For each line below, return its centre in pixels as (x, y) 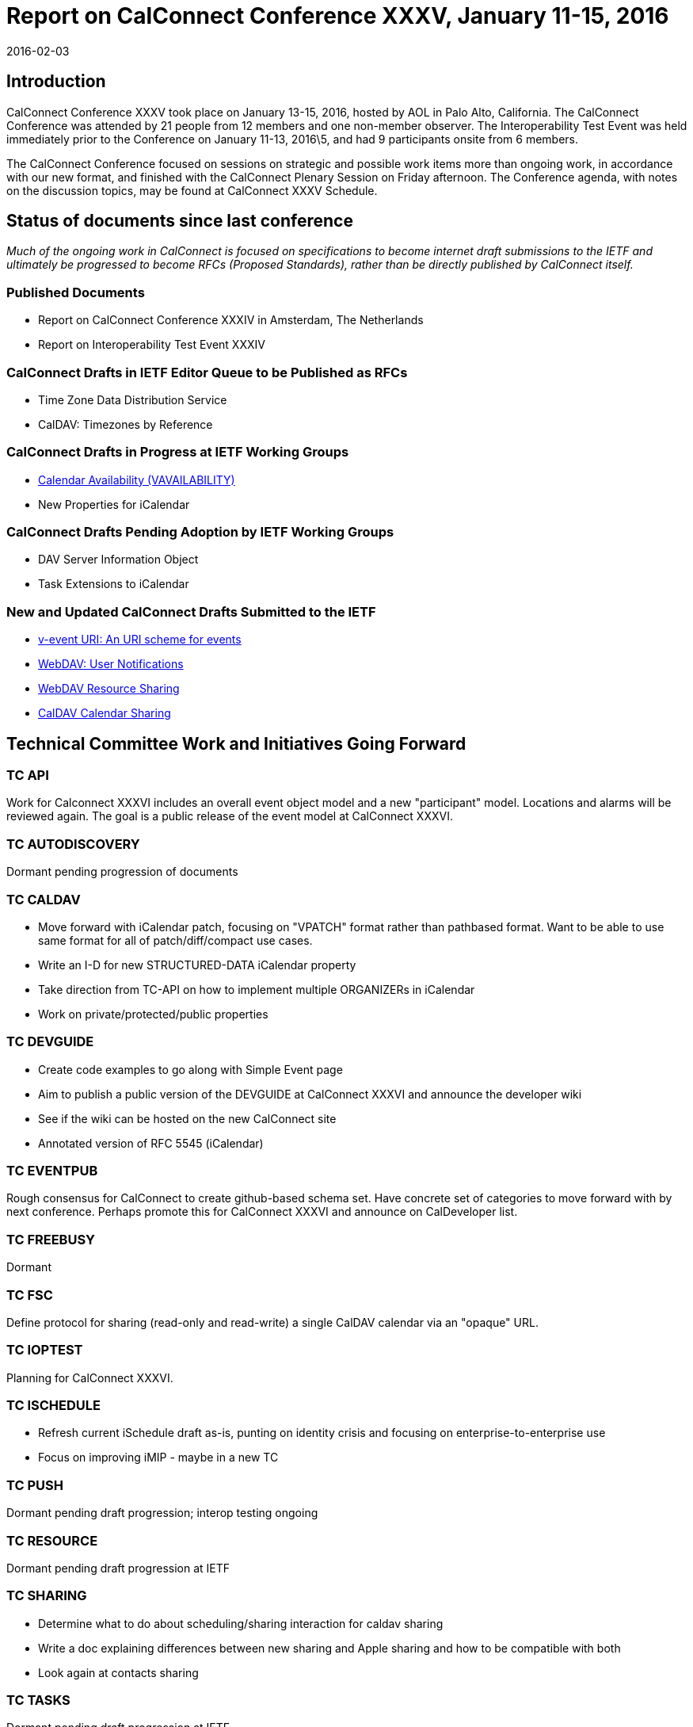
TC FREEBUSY (51, 1239)
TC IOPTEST (45, 1350)
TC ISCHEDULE (53, 1406)
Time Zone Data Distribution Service (133, 399)
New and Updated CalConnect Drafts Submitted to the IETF (191, 611)
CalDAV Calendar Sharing (105, 713)
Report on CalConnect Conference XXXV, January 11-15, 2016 (338, 16)
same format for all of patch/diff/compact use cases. (175, 940)
